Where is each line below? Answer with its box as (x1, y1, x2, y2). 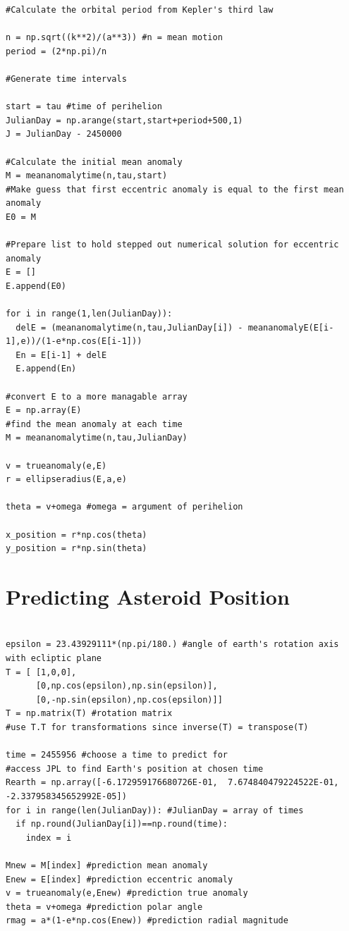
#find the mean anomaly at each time (6, 419, 183, 429)
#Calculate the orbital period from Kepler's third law (6, 5, 274, 15)
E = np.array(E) (6, 405, 82, 416)
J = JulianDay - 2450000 (6, 129, 122, 140)
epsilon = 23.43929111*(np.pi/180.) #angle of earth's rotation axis (6, 639, 339, 650)
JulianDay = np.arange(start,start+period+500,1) (6, 115, 243, 125)
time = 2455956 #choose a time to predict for (6, 750, 228, 760)
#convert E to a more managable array (6, 391, 188, 402)
